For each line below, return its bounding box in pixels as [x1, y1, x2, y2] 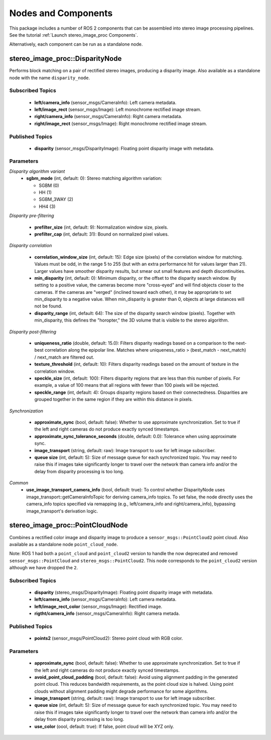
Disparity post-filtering [9, 329, 57, 335]
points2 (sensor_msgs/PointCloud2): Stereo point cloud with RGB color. [34, 636, 183, 642]
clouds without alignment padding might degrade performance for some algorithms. [34, 688, 208, 694]
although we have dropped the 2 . [9, 565, 78, 571]
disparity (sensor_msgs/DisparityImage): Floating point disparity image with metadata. [34, 145, 214, 151]
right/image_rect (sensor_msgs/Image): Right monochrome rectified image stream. [34, 121, 208, 127]
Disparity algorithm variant [9, 168, 65, 174]
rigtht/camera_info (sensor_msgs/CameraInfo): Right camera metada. [34, 610, 180, 616]
